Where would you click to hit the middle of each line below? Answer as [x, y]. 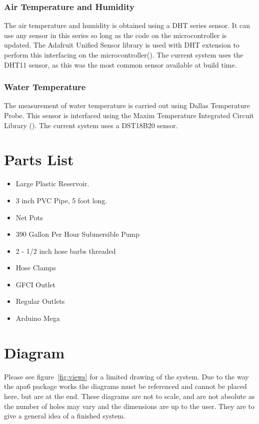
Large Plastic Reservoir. [52, 183]
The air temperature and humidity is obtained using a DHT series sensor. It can [127, 25]
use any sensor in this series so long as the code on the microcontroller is [115, 35]
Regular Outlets [40, 301]
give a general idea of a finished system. [65, 416]
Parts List [39, 159]
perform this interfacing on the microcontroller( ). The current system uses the [124, 55]
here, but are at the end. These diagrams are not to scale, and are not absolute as [129, 396]
